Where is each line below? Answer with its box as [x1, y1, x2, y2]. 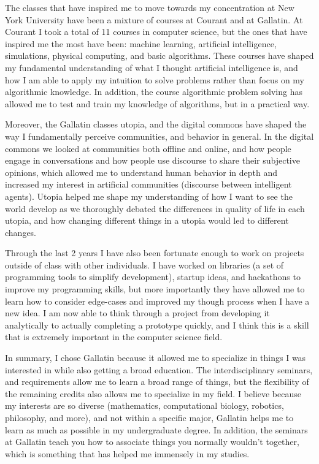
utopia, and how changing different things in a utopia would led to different [5, 214, 289, 227]
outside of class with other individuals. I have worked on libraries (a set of [5, 258, 284, 271]
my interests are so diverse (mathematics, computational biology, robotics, [5, 399, 284, 412]
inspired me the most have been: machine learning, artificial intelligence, [5, 37, 277, 50]
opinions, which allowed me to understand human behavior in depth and [5, 165, 278, 178]
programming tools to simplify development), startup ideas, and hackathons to [5, 270, 301, 283]
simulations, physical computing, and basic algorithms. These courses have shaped [5, 49, 314, 62]
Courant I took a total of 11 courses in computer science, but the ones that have [5, 25, 307, 38]
